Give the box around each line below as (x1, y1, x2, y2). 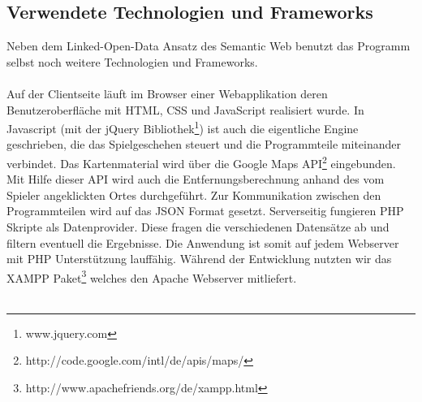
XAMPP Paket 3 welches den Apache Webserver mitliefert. (6, 266, 297, 286)
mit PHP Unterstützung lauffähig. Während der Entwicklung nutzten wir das (6, 250, 392, 267)
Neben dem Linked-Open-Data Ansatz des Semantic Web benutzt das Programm (6, 37, 411, 54)
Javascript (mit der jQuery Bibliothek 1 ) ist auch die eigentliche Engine (6, 118, 359, 136)
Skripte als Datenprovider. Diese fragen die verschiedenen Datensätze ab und (6, 218, 390, 236)
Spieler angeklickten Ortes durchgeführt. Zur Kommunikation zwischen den (6, 186, 381, 203)
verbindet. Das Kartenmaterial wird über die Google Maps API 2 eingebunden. (6, 153, 396, 171)
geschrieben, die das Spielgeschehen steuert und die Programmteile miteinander (6, 136, 402, 153)
